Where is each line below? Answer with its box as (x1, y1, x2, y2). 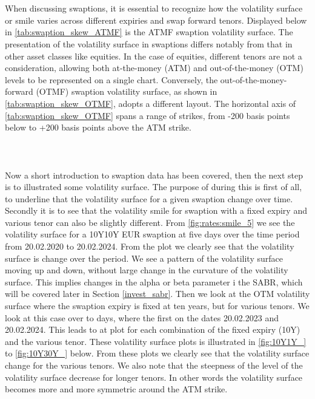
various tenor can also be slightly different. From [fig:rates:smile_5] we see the (5, 216, 295, 228)
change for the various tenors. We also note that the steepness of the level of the (5, 359, 303, 371)
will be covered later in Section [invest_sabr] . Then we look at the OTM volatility (5, 287, 310, 300)
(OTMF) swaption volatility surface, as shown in (36, 85, 217, 98)
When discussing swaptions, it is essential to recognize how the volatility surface (5, 2, 303, 15)
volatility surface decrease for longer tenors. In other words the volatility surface (5, 370, 303, 383)
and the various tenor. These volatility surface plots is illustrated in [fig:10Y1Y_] (5, 335, 307, 347)
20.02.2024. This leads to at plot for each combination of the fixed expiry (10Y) (5, 323, 300, 336)
